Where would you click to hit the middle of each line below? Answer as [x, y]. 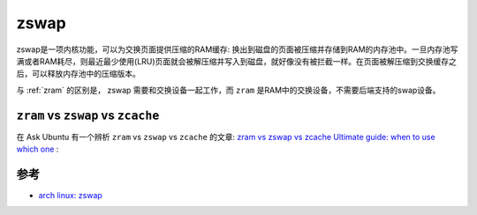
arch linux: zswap [71, 195]
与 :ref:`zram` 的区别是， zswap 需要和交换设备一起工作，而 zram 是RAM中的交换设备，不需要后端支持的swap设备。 [228, 90]
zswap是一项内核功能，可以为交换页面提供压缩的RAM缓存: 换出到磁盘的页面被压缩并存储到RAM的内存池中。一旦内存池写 [237, 49]
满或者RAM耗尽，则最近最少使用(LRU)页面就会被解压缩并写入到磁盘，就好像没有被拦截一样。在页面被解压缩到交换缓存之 [236, 61]
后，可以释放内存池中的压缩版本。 [78, 74]
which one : [38, 149]
